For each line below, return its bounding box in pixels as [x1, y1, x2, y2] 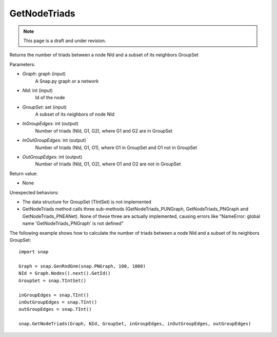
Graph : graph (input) [22, 71, 66, 77]
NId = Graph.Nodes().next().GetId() [18, 270, 111, 276]
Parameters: [9, 61, 35, 67]
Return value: [9, 170, 38, 177]
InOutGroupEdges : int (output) [22, 137, 87, 143]
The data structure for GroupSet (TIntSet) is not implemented [22, 198, 151, 205]
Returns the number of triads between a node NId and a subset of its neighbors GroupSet [9, 52, 199, 58]
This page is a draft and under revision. [23, 38, 106, 44]
